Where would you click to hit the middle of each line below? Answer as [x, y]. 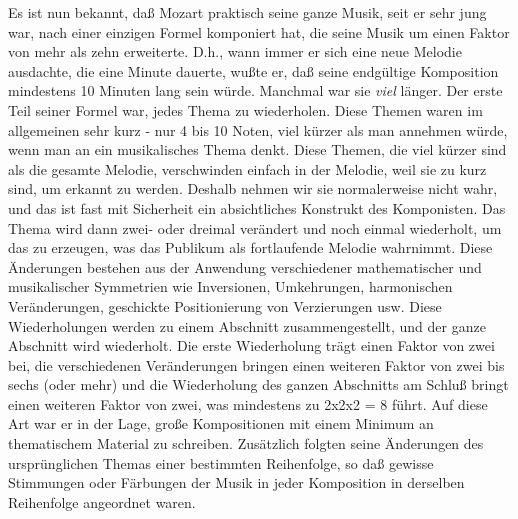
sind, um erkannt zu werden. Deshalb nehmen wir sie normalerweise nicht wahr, [253, 188]
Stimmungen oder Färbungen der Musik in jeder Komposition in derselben [236, 482]
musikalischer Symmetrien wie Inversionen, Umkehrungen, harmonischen [230, 286]
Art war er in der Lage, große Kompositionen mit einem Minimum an [221, 423]
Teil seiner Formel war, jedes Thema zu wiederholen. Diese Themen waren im [245, 109]
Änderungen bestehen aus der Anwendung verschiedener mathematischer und [245, 266]
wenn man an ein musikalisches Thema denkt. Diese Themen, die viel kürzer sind [257, 149]
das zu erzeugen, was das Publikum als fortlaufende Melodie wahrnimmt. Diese [250, 247]
